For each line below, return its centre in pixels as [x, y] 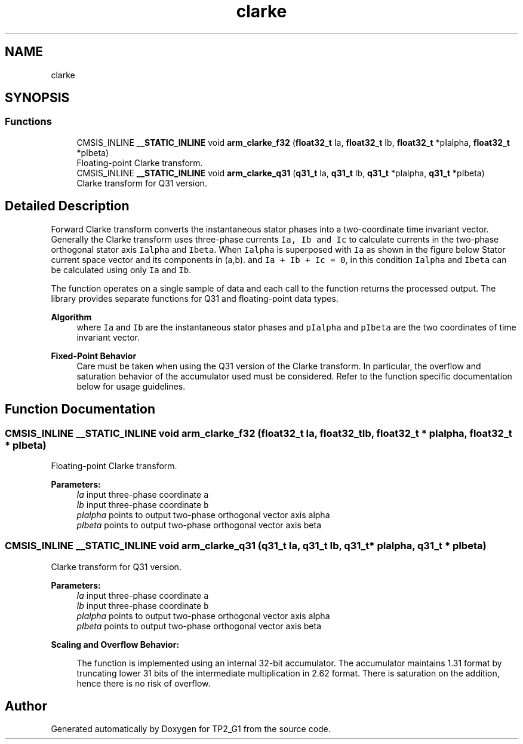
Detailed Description [67, 206]
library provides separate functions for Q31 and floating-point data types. [195, 298]
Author [26, 706]
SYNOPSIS [37, 98]
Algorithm [71, 317]
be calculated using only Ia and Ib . [121, 270]
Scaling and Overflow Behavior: [115, 644]
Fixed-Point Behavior [94, 356]
